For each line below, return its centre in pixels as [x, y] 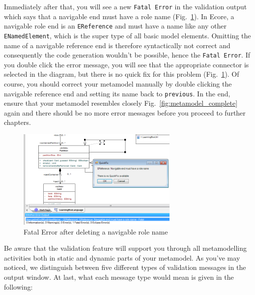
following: [18, 286]
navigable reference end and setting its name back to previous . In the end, [117, 93]
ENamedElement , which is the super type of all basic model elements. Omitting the [127, 35]
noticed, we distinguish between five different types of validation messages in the [125, 267]
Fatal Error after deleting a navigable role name [96, 231]
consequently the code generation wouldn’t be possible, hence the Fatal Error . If [127, 55]
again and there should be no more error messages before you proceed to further [125, 112]
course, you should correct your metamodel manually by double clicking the [118, 84]
